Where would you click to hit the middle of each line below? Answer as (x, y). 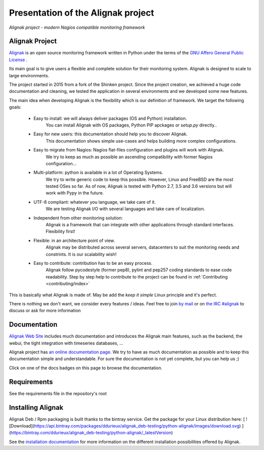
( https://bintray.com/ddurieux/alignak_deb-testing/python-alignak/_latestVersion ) (91, 433)
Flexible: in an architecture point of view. (74, 240)
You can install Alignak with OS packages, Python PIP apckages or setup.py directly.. (131, 125)
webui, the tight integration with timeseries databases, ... (66, 343)
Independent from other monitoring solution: (78, 218)
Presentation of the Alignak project (81, 13)
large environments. (29, 75)
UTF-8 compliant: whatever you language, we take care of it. (95, 202)
